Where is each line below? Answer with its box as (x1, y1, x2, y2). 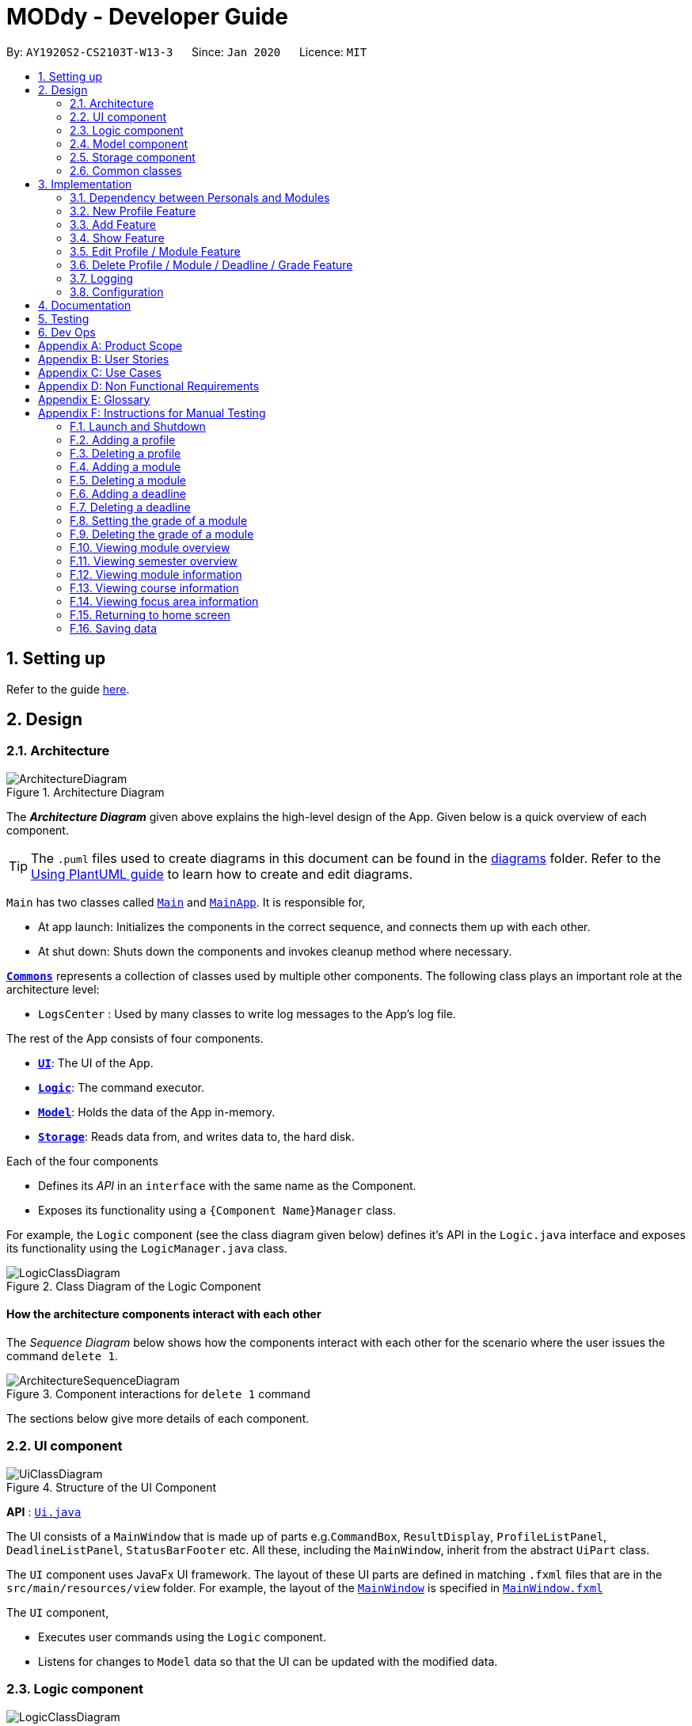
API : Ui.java (6, 1504, 82, 1519)
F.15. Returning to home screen (70, 607, 230, 622)
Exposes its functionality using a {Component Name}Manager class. (38, 1203, 397, 1217)
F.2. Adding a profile (70, 432, 176, 447)
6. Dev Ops (38, 325, 96, 339)
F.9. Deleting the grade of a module (70, 527, 254, 541)
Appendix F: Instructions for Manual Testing (38, 405, 266, 420)
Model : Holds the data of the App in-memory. (38, 1104, 276, 1119)
